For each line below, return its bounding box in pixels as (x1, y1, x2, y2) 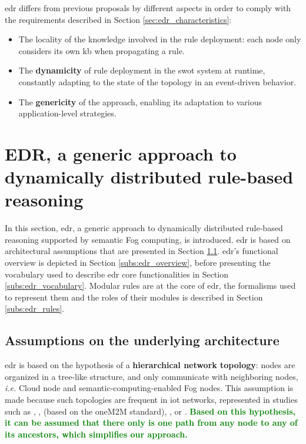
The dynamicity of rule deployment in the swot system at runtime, (18, 64, 265, 76)
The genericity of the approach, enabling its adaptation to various (18, 95, 262, 108)
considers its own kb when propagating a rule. (18, 44, 185, 56)
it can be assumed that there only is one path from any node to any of (5, 416, 298, 429)
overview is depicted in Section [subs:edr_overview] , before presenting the (5, 256, 271, 269)
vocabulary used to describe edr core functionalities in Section (5, 268, 228, 280)
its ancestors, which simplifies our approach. (5, 428, 188, 440)
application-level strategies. (18, 107, 117, 119)
